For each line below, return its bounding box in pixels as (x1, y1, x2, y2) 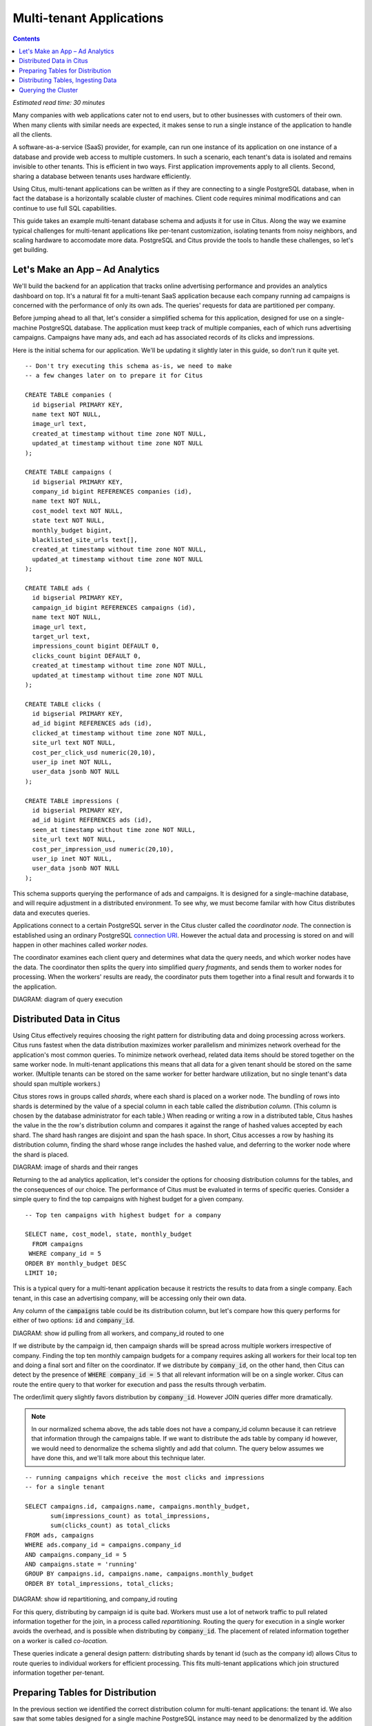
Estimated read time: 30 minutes (12, 98, 105, 106)
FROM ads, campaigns (25, 1531, 94, 1539)
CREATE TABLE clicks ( (25, 700, 102, 708)
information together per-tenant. (12, 1668, 105, 1677)
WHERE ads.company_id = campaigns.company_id (25, 1541, 182, 1549)
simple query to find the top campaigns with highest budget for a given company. (12, 1195, 244, 1203)
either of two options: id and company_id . (12, 1316, 135, 1325)
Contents (12, 35, 41, 43)
